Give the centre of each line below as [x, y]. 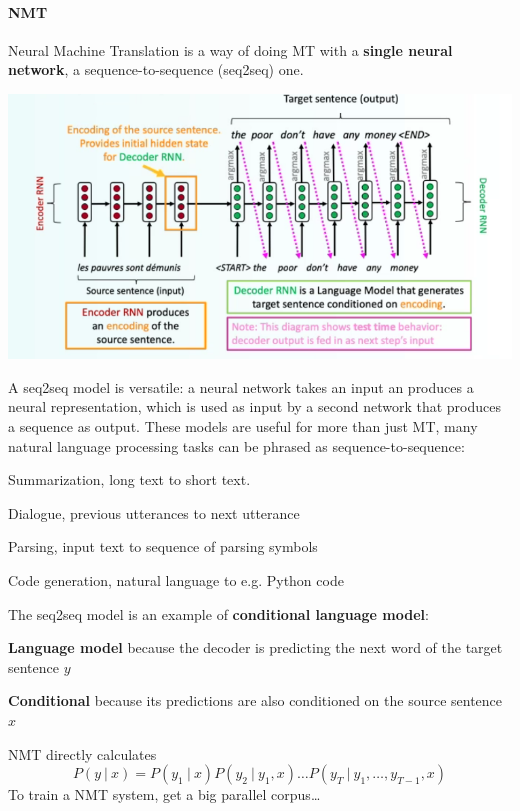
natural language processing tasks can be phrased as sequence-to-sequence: [236, 445]
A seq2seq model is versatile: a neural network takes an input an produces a [241, 386]
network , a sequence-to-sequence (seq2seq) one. [156, 69]
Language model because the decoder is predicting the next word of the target [255, 647]
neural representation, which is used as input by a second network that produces [254, 406]
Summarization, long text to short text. [129, 479]
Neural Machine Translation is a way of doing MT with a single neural [230, 49]
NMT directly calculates [82, 753]
